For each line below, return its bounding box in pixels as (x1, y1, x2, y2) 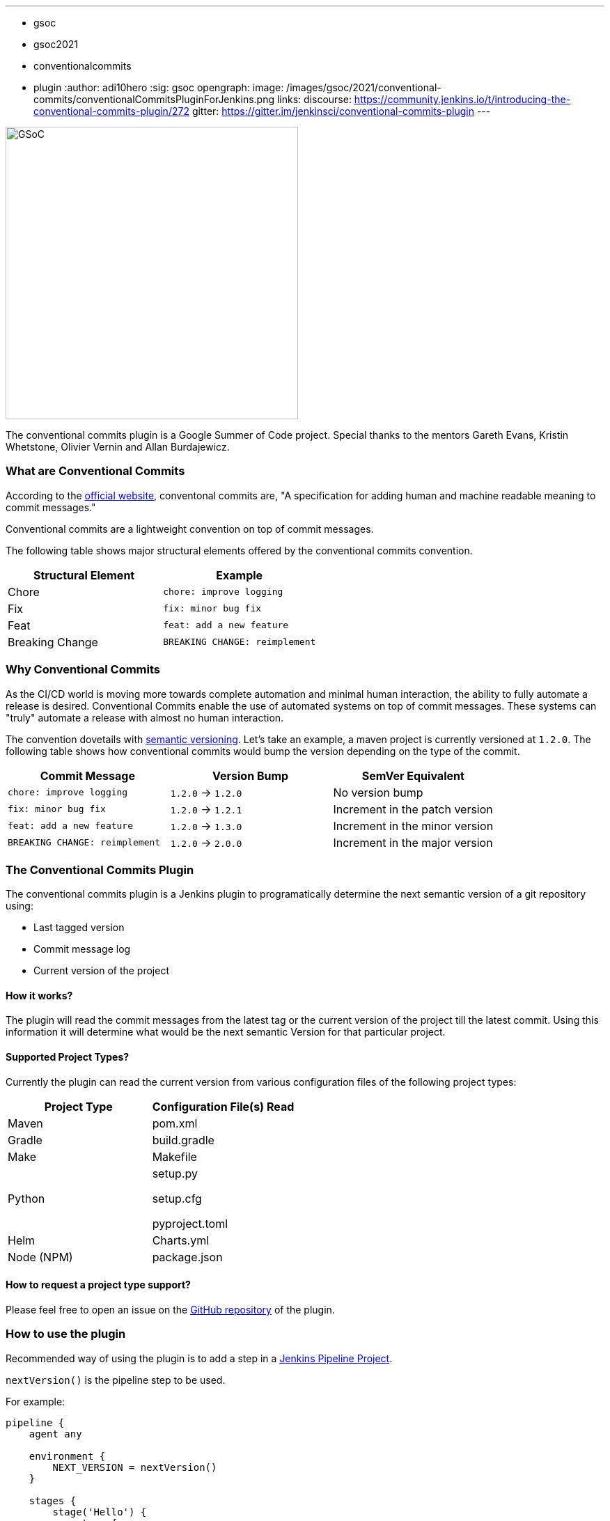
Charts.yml (152, 1233, 210, 1247)
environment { (29, 1450, 106, 1462)
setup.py (152, 1166, 198, 1180)
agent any (29, 1428, 82, 1440)
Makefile (152, 1149, 197, 1164)
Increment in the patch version (333, 802, 493, 816)
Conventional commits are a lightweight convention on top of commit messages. (6, 522, 374, 535)
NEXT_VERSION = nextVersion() (52, 1461, 217, 1473)
